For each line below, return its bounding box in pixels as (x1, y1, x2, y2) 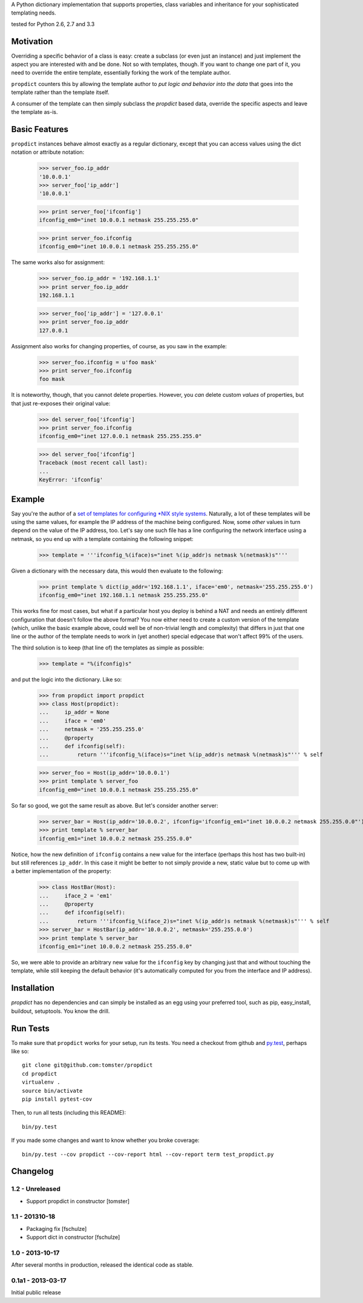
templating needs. (11, 9, 57, 16)
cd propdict (22, 1070, 57, 1077)
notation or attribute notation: (11, 148, 85, 156)
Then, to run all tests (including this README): (11, 1109, 126, 1116)
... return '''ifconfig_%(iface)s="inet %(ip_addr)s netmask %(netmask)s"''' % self (39, 751, 323, 758)
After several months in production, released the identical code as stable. (11, 1261, 194, 1268)
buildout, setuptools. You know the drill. (11, 1007, 110, 1015)
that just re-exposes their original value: (11, 400, 111, 407)
